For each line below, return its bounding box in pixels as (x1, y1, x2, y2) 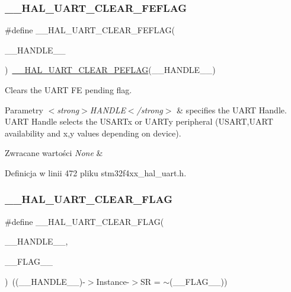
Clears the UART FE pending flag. (5, 84, 132, 96)
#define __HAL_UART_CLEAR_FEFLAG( (5, 24, 175, 36)
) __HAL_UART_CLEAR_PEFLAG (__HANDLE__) (5, 64, 216, 76)
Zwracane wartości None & (5, 147, 103, 159)
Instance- (96, 275, 130, 287)
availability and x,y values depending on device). (5, 126, 181, 139)
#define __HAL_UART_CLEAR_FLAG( (5, 215, 164, 227)
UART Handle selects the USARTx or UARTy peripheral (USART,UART (5, 115, 273, 128)
